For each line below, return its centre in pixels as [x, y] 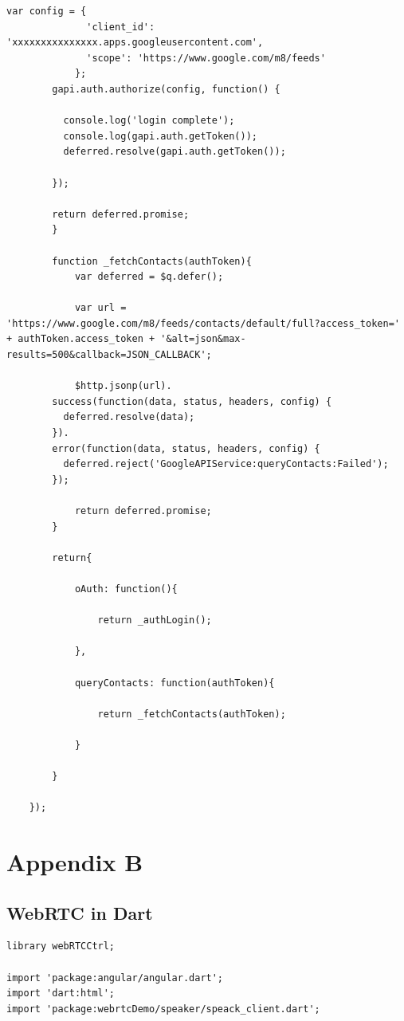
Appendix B [75, 862]
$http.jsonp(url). [123, 386]
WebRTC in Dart [80, 912]
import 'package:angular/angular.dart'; [115, 978]
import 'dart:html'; [61, 994]
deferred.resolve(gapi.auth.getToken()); [175, 152]
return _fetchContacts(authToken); [192, 714]
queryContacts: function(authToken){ [175, 683]
